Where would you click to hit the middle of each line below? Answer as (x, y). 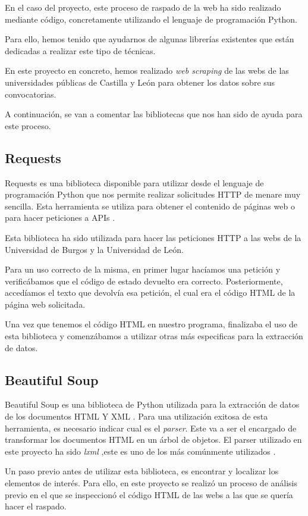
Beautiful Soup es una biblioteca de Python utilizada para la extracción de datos (152, 404)
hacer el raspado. (36, 506)
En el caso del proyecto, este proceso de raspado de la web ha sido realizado (143, 7)
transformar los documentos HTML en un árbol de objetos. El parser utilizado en (153, 440)
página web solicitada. (45, 304)
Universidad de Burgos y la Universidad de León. (94, 249)
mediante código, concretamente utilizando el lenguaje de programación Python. (151, 19)
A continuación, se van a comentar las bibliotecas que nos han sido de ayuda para (154, 114)
